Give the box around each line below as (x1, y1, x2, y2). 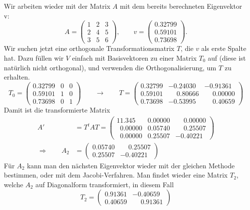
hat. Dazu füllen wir (4, 52, 64, 63)
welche (4, 179, 23, 189)
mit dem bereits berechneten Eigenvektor (120, 1, 242, 11)
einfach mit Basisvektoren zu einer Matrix (72, 52, 197, 63)
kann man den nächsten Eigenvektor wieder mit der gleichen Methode (27, 160, 235, 170)
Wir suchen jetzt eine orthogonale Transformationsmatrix (4, 43, 175, 53)
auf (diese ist (207, 52, 246, 63)
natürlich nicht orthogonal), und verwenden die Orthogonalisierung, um (4, 62, 217, 72)
